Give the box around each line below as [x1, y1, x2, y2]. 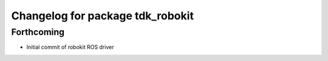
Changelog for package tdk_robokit [11, 9, 194, 22]
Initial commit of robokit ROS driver [26, 43, 114, 51]
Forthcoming [11, 27, 65, 37]
